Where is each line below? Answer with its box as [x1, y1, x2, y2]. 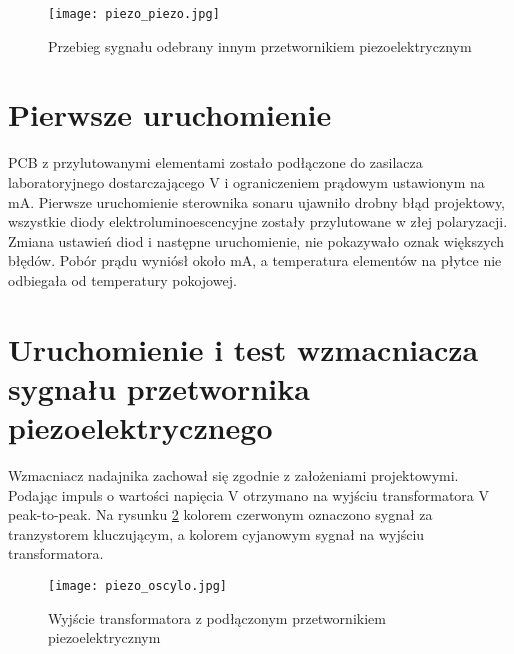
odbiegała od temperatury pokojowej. [8, 269, 237, 290]
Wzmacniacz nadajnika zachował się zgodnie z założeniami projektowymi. [8, 465, 459, 486]
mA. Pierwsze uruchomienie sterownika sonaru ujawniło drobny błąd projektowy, [8, 191, 505, 212]
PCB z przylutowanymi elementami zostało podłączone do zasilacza [8, 152, 423, 173]
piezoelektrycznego [8, 407, 273, 448]
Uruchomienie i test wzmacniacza [8, 328, 479, 369]
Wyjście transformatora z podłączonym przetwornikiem [48, 607, 386, 628]
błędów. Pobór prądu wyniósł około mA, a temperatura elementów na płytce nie [8, 250, 502, 271]
